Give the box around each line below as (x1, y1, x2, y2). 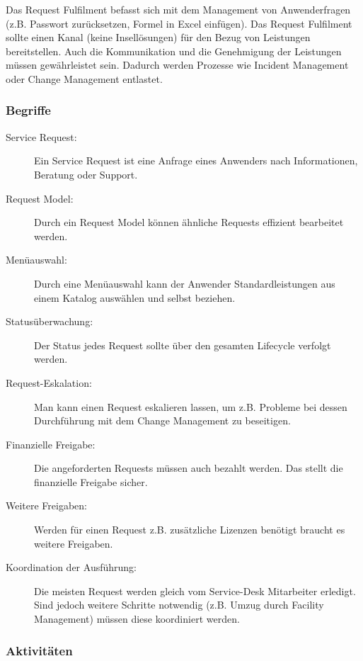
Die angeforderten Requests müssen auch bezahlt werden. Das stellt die (34, 461, 343, 475)
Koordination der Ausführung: (6, 560, 137, 575)
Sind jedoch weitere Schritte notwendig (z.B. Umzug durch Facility (34, 597, 324, 612)
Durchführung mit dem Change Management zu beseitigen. (34, 413, 291, 428)
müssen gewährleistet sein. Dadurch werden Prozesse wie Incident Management (6, 57, 349, 72)
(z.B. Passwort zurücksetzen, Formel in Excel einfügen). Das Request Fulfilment (6, 16, 352, 30)
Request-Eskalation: (6, 375, 92, 390)
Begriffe (6, 101, 51, 119)
